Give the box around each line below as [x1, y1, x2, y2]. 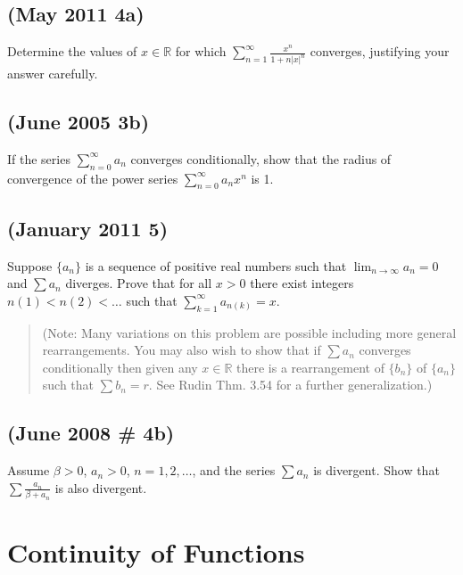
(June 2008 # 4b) [7, 419, 175, 447]
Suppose [7, 256, 53, 275]
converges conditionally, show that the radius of [130, 149, 392, 168]
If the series [7, 149, 70, 168]
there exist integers [250, 274, 354, 292]
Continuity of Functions [7, 533, 305, 570]
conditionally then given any [42, 357, 198, 376]
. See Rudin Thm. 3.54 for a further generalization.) [148, 375, 433, 394]
